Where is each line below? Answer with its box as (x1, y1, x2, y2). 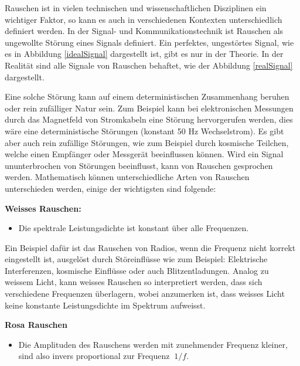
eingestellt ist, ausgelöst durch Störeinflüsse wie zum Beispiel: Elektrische (5, 253, 268, 265)
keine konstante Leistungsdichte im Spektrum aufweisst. (5, 299, 206, 311)
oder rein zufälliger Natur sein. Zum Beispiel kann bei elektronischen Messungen (5, 101, 294, 114)
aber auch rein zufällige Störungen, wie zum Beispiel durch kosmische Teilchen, (5, 136, 289, 148)
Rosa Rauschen (5, 318, 67, 331)
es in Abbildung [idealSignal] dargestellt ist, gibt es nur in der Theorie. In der (5, 48, 284, 60)
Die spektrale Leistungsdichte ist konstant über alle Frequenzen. (18, 222, 249, 234)
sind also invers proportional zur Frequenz (18, 350, 170, 362)
